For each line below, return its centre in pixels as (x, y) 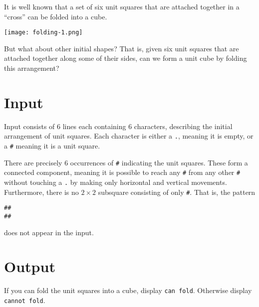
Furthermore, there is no (41, 192)
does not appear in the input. (49, 232)
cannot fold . (25, 300)
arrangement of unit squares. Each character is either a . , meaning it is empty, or (129, 136)
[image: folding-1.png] (43, 33)
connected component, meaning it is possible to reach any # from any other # (122, 172)
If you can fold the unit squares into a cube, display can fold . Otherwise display (128, 290)
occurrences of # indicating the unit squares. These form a (159, 162)
